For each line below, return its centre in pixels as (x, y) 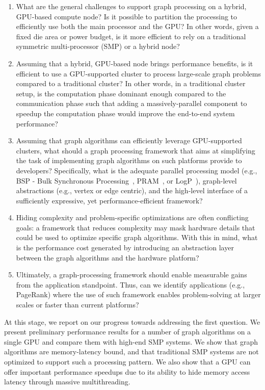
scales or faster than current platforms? (77, 305)
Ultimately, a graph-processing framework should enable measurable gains (131, 275)
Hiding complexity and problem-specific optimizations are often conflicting (132, 217)
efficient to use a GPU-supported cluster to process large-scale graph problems (138, 73)
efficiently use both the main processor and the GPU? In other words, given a (137, 26)
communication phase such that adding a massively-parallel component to (131, 103)
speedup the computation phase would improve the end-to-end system (125, 113)
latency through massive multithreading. (67, 382)
